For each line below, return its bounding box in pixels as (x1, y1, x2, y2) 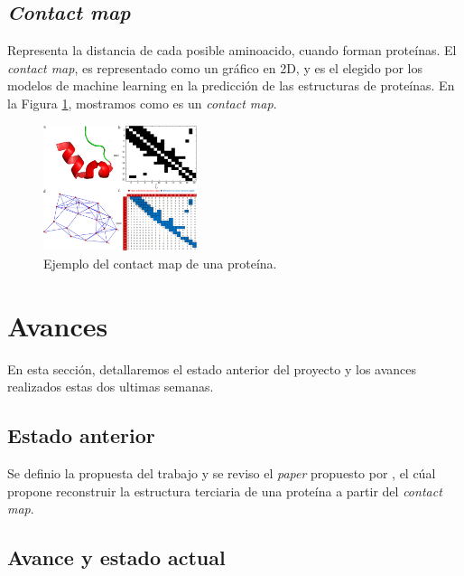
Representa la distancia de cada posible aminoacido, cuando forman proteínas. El (7, 41, 457, 60)
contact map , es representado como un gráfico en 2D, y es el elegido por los (7, 58, 423, 77)
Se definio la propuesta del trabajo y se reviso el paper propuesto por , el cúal (7, 464, 436, 483)
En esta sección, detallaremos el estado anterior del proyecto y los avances (7, 359, 417, 378)
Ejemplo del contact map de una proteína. (43, 254, 277, 273)
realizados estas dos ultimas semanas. (7, 377, 214, 396)
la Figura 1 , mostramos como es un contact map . (7, 93, 277, 112)
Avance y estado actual (7, 543, 226, 571)
